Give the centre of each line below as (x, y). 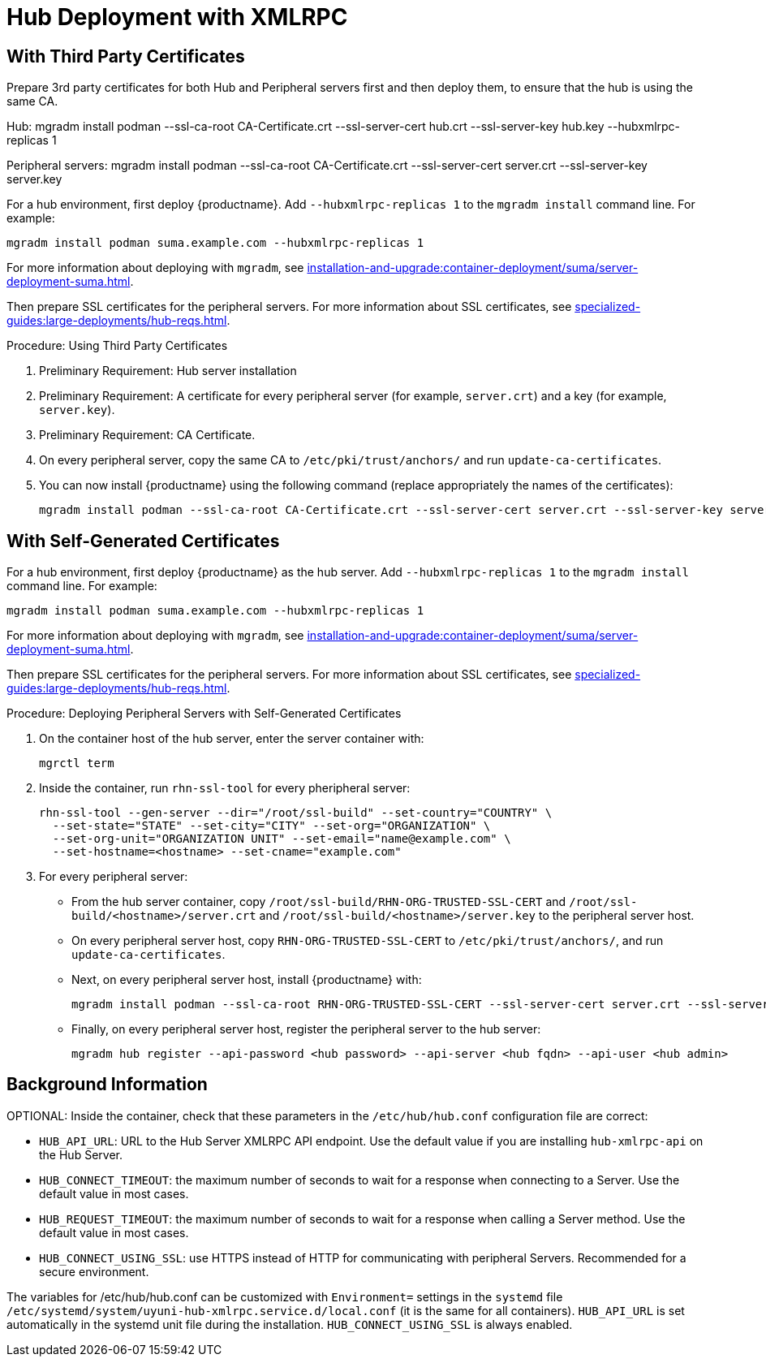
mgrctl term (77, 763)
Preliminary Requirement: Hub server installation (168, 371)
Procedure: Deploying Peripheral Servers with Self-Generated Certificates (204, 714)
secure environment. (94, 1271)
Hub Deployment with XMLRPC (177, 17)
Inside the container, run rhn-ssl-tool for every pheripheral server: (225, 788)
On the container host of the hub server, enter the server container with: (232, 739)
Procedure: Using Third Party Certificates (117, 346)
